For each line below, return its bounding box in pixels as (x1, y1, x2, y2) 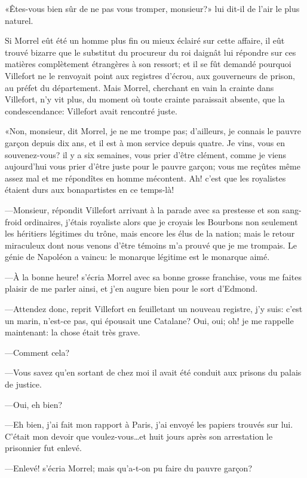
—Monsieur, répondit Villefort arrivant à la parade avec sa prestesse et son (5, 203, 280, 216)
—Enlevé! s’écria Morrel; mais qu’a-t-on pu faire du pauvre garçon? (5, 462, 252, 474)
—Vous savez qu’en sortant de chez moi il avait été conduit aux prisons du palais (5, 366, 302, 379)
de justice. (5, 378, 42, 391)
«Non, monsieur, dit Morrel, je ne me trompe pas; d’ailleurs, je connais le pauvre (5, 125, 302, 137)
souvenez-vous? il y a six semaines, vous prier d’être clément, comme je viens (5, 148, 287, 161)
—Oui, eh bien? (5, 398, 63, 410)
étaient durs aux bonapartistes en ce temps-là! (5, 183, 174, 196)
